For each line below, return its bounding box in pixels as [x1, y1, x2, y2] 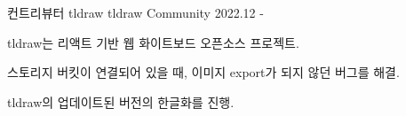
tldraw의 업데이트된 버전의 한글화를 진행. [7, 92, 235, 111]
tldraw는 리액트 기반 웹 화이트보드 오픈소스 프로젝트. [7, 33, 299, 51]
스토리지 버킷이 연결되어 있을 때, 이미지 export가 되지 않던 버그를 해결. [7, 63, 400, 81]
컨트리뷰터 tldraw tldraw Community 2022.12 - [7, 4, 264, 21]
